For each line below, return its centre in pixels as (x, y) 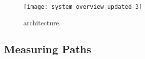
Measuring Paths (48, 49)
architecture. (42, 22)
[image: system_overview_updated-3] (83, 7)
